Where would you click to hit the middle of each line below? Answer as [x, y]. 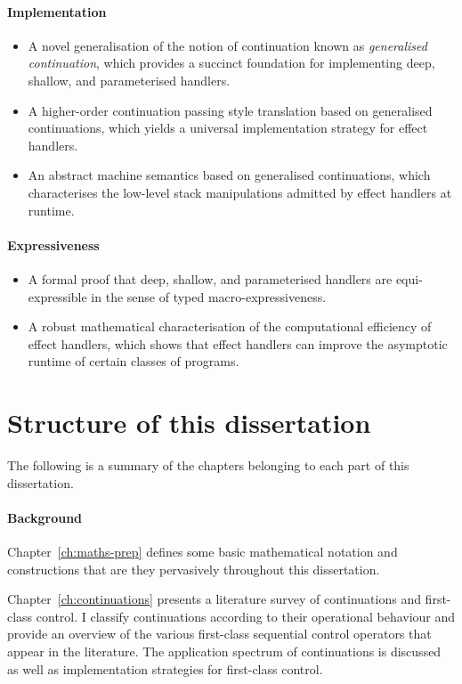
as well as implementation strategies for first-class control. [165, 668]
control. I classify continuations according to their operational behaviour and [246, 616]
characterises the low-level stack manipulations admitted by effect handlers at [240, 192]
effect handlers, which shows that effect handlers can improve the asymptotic [238, 343]
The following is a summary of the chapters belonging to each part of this [208, 465]
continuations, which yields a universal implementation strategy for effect [228, 128]
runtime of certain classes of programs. [134, 361]
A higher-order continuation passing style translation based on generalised [230, 110]
